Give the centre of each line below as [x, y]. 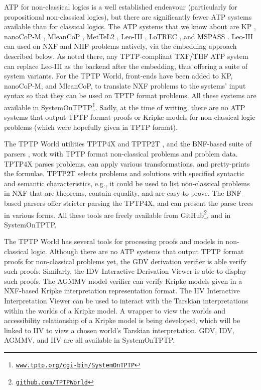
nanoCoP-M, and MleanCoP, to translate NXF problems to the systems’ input [125, 85]
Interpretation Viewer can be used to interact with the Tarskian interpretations [126, 300]
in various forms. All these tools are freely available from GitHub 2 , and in [117, 214]
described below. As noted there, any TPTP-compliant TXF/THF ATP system [126, 56]
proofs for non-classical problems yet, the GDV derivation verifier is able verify [125, 261]
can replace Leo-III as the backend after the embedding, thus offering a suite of [126, 66]
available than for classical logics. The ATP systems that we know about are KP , [130, 26]
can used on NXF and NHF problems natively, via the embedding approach [120, 46]
